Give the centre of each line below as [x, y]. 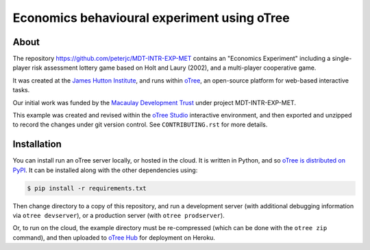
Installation [37, 144]
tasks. [21, 90]
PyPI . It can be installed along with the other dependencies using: [105, 170]
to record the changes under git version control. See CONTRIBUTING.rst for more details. [140, 125]
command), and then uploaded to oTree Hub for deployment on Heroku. [114, 237]
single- [342, 59]
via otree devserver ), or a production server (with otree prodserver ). [119, 216]
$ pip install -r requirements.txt [87, 188]
